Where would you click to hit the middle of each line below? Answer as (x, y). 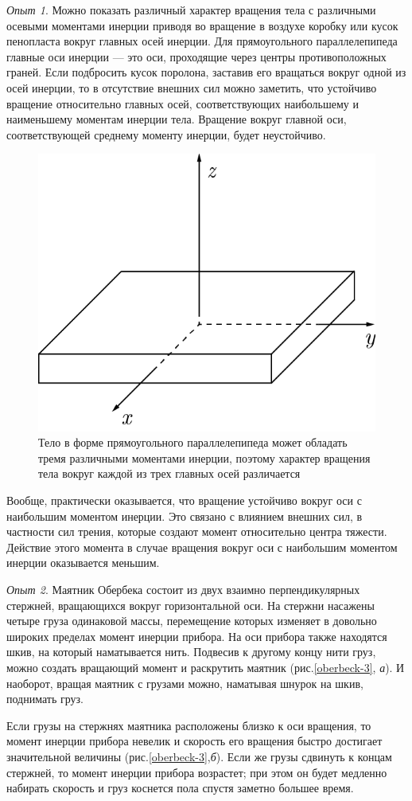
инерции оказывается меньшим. (83, 563)
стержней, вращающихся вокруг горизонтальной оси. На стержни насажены (190, 605)
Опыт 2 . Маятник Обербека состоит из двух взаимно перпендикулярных (183, 589)
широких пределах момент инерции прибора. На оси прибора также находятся (197, 636)
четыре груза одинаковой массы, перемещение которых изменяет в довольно (192, 621)
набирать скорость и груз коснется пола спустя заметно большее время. (180, 788)
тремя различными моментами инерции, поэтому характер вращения (204, 457)
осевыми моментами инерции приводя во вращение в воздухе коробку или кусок (202, 25)
